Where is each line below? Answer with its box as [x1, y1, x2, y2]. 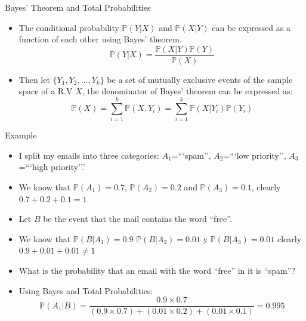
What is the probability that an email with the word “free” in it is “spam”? [18, 264, 295, 276]
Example [5, 129, 37, 141]
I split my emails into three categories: [18, 149, 159, 161]
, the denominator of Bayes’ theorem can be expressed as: [82, 85, 293, 97]
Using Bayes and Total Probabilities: [18, 284, 153, 297]
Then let [18, 73, 50, 85]
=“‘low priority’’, [223, 149, 286, 161]
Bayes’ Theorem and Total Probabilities [5, 1, 151, 13]
